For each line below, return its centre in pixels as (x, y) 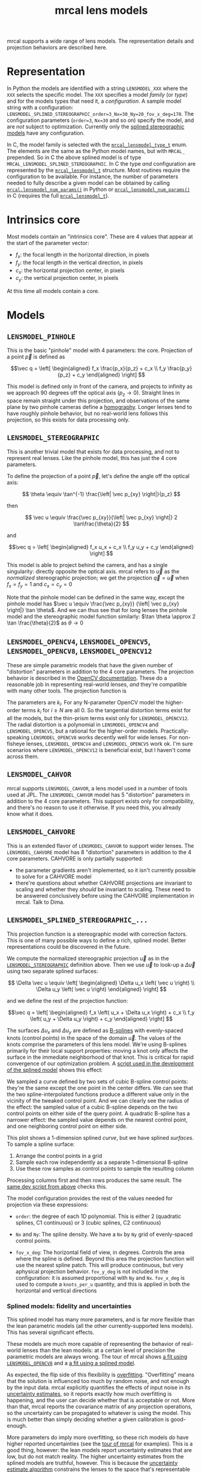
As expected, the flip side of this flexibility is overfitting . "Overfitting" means (101, 1374)
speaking (18, 738)
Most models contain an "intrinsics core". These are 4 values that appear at (100, 237)
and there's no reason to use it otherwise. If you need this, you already (94, 807)
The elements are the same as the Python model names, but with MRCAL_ (96, 151)
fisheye (16, 744)
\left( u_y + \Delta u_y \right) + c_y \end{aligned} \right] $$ (101, 1019)
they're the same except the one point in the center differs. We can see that (100, 1088)
